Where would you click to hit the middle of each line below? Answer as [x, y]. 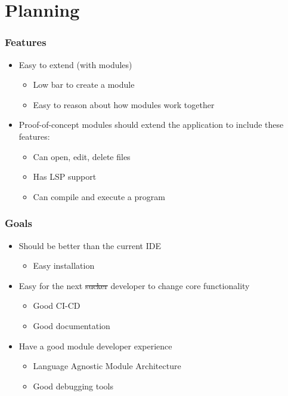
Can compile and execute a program [99, 196]
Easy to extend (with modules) [75, 64]
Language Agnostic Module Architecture [107, 366]
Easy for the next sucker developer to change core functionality [134, 285]
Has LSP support [65, 176]
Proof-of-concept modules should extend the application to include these [151, 125]
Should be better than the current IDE [90, 245]
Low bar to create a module [84, 85]
